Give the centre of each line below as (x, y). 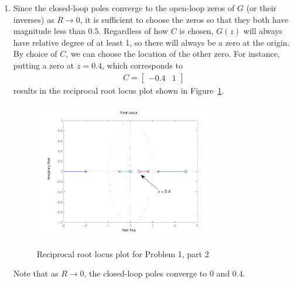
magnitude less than (49, 31)
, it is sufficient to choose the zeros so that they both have (184, 19)
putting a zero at (44, 65)
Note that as (36, 273)
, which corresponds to (142, 65)
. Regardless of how (134, 31)
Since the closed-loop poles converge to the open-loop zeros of (124, 8)
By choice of (35, 54)
